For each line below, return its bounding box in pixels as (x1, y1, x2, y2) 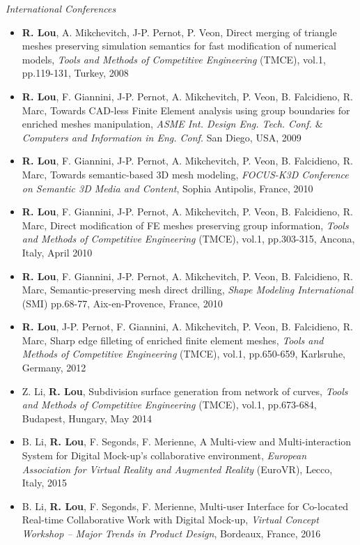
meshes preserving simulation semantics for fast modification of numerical (22, 38, 336, 53)
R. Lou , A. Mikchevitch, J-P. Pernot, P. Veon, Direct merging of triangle (22, 24, 337, 39)
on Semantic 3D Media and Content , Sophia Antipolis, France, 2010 (22, 181, 313, 195)
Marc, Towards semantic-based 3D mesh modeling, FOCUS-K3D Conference (22, 167, 349, 181)
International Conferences (6, 1, 116, 15)
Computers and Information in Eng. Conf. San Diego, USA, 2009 (22, 130, 302, 144)
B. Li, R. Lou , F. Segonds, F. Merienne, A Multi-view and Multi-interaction (22, 434, 352, 449)
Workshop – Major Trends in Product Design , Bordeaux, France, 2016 (22, 526, 321, 540)
